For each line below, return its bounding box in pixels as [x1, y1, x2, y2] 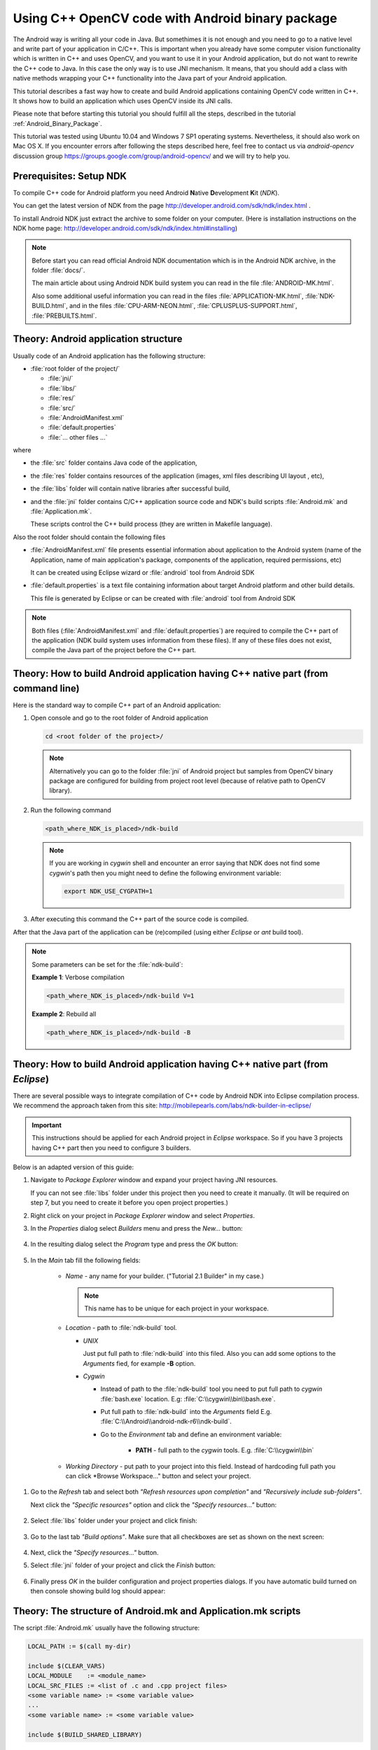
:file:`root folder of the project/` [30, 364, 120, 372]
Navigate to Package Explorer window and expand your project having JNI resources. [30, 1176, 278, 1184]
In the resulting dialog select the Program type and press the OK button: [30, 1240, 238, 1249]
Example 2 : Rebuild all [31, 1010, 97, 1018]
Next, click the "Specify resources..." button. [30, 1548, 159, 1557]
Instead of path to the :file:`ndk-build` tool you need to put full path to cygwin [100, 1385, 323, 1393]
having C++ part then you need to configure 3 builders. [31, 1143, 192, 1151]
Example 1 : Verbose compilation [31, 973, 125, 981]
